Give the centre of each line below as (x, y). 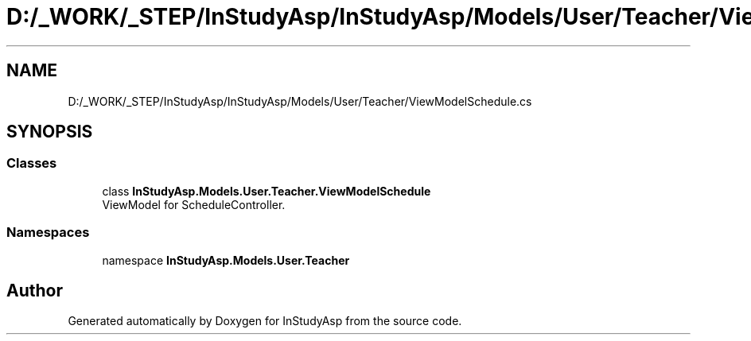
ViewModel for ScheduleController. (194, 204)
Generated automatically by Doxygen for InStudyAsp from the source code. (265, 321)
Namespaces (48, 232)
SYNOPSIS (50, 132)
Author (35, 290)
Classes (32, 163)
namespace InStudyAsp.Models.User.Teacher (226, 260)
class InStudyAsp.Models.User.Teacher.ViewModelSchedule (267, 191)
